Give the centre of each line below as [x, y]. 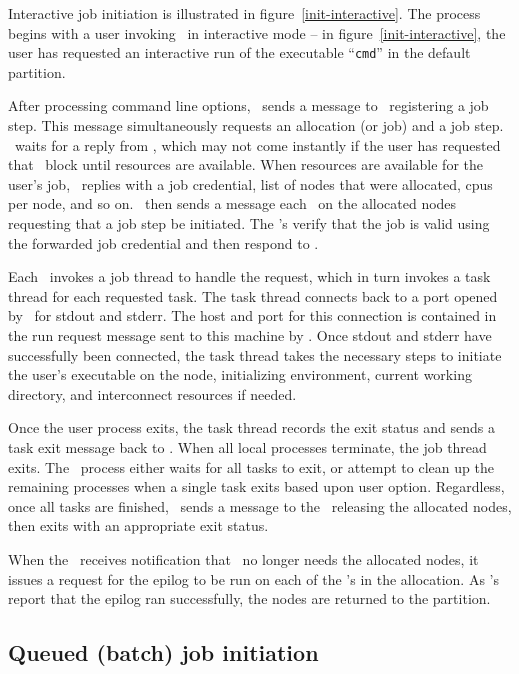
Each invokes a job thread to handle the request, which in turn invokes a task [249, 276]
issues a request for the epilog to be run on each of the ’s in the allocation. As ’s [254, 578]
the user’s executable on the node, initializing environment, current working [240, 374]
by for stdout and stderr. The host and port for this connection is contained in [252, 315]
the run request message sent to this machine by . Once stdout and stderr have [250, 334]
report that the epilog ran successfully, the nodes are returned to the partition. [249, 598]
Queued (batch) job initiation [163, 652]
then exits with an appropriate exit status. [138, 525]
